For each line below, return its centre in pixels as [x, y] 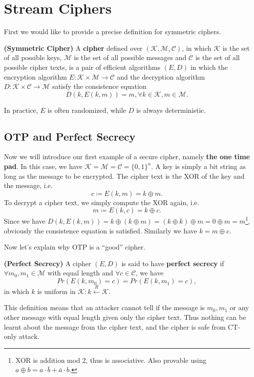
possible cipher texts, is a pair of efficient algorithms [82, 67]
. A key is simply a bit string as [199, 166]
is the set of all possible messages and [130, 57]
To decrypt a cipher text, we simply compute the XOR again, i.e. [102, 202]
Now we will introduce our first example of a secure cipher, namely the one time [127, 157]
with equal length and [80, 273]
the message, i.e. [28, 185]
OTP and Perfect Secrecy [70, 136]
